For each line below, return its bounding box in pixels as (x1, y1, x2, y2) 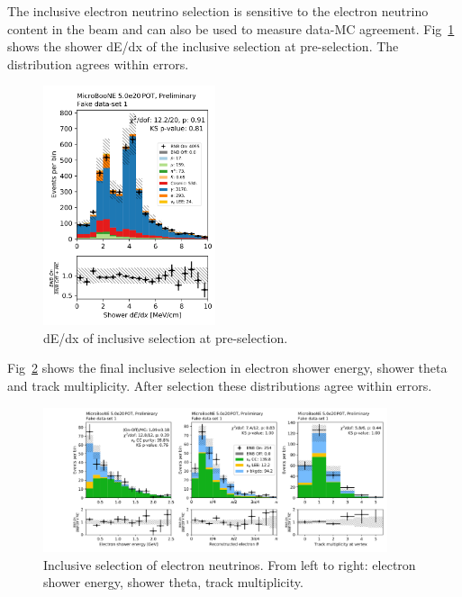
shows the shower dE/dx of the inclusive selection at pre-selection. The (7, 37, 399, 56)
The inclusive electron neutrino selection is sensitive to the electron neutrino (7, 2, 429, 20)
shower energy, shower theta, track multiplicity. (43, 573, 303, 592)
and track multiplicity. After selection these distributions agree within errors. (7, 375, 432, 394)
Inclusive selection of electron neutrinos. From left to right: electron (43, 555, 416, 574)
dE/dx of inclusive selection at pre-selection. (43, 328, 288, 347)
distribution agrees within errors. (7, 54, 189, 73)
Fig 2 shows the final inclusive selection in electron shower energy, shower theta (7, 358, 448, 377)
